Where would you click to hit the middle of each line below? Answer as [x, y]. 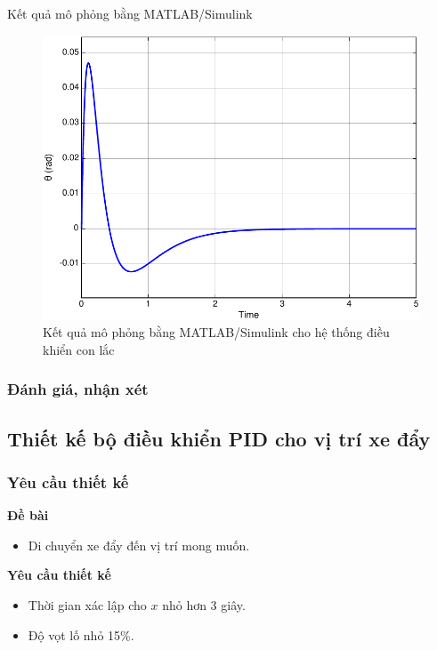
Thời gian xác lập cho [87, 605]
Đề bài [28, 515]
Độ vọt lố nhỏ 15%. [81, 634]
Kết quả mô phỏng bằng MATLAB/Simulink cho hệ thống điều [216, 332]
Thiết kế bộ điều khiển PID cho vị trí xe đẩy [219, 438]
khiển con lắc [79, 349]
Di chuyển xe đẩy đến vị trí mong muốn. [139, 545]
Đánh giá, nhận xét [78, 389]
